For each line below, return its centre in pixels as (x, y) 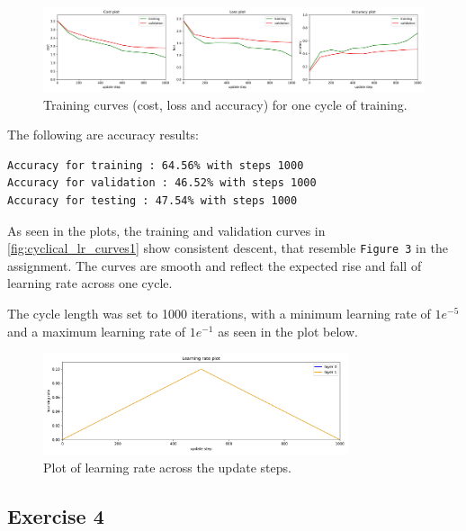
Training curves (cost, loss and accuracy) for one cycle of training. (225, 104)
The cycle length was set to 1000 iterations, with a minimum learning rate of (219, 313)
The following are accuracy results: (103, 135)
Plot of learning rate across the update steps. (167, 467)
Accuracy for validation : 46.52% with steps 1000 (162, 183)
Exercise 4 (56, 515)
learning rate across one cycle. (90, 283)
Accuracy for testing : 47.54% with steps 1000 (152, 200)
